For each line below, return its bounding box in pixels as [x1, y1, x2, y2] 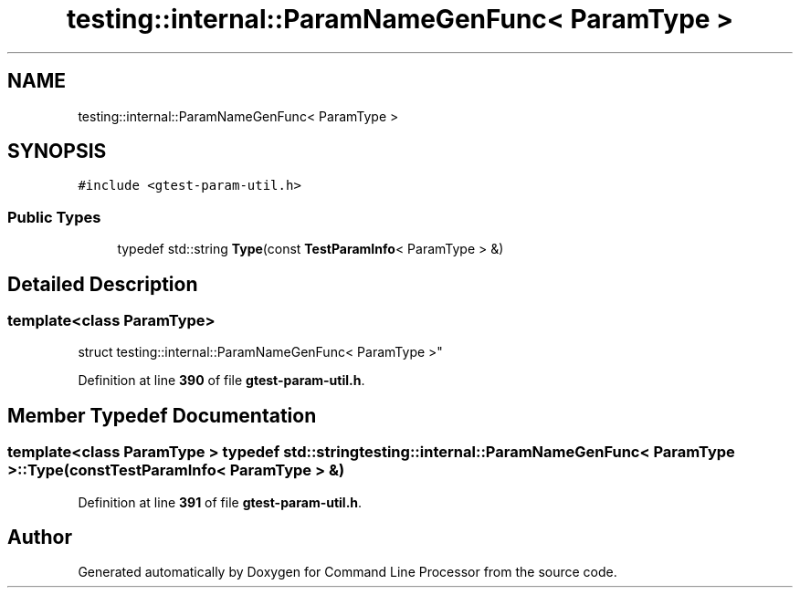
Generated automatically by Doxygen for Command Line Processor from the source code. [78, 564, 617, 580]
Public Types [7, 207, 101, 226]
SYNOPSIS [7, 140, 107, 163]
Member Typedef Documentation [7, 403, 317, 427]
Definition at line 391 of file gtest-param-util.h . [78, 494, 363, 510]
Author [7, 526, 72, 549]
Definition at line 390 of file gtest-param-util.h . [78, 372, 365, 389]
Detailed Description [7, 272, 198, 296]
